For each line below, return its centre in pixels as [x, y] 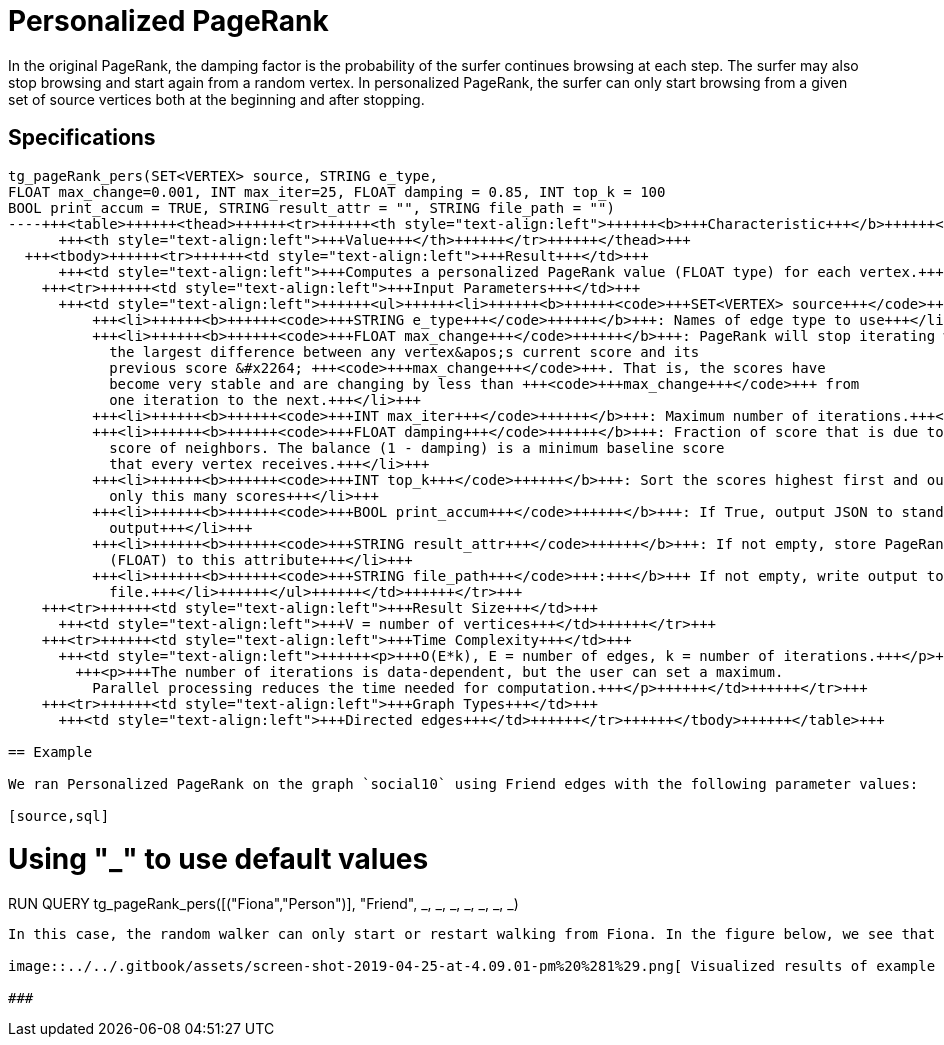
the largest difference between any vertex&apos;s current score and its [404, 351]
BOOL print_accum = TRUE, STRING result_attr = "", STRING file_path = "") [311, 207]
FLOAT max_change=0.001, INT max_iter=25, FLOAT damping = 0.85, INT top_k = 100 [337, 191]
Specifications [82, 138]
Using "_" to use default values [218, 859]
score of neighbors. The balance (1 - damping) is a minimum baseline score [417, 447]
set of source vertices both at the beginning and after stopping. [216, 99]
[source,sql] [59, 815]
